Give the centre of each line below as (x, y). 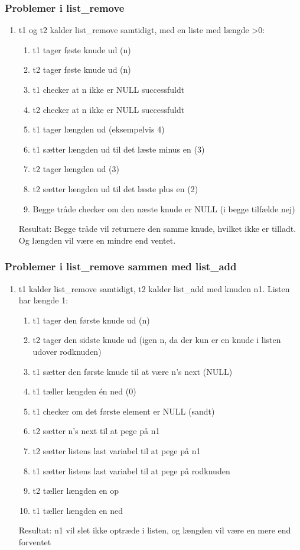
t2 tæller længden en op (76, 491)
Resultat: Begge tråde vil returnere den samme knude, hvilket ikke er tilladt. (157, 229)
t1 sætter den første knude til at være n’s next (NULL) (133, 371)
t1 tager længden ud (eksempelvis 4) (99, 129)
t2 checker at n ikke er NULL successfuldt (109, 109)
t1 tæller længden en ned (78, 510)
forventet (35, 541)
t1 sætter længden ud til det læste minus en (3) (119, 149)
